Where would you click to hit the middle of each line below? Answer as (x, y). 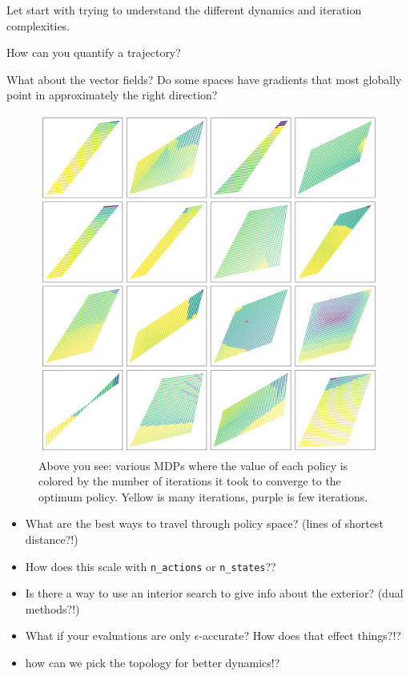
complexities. (38, 25)
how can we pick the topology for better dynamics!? (153, 662)
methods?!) (52, 608)
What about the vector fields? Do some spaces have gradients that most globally (204, 79)
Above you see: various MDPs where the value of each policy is (193, 465)
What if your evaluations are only (108, 636)
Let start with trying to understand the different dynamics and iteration (184, 10)
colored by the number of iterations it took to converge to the (190, 481)
